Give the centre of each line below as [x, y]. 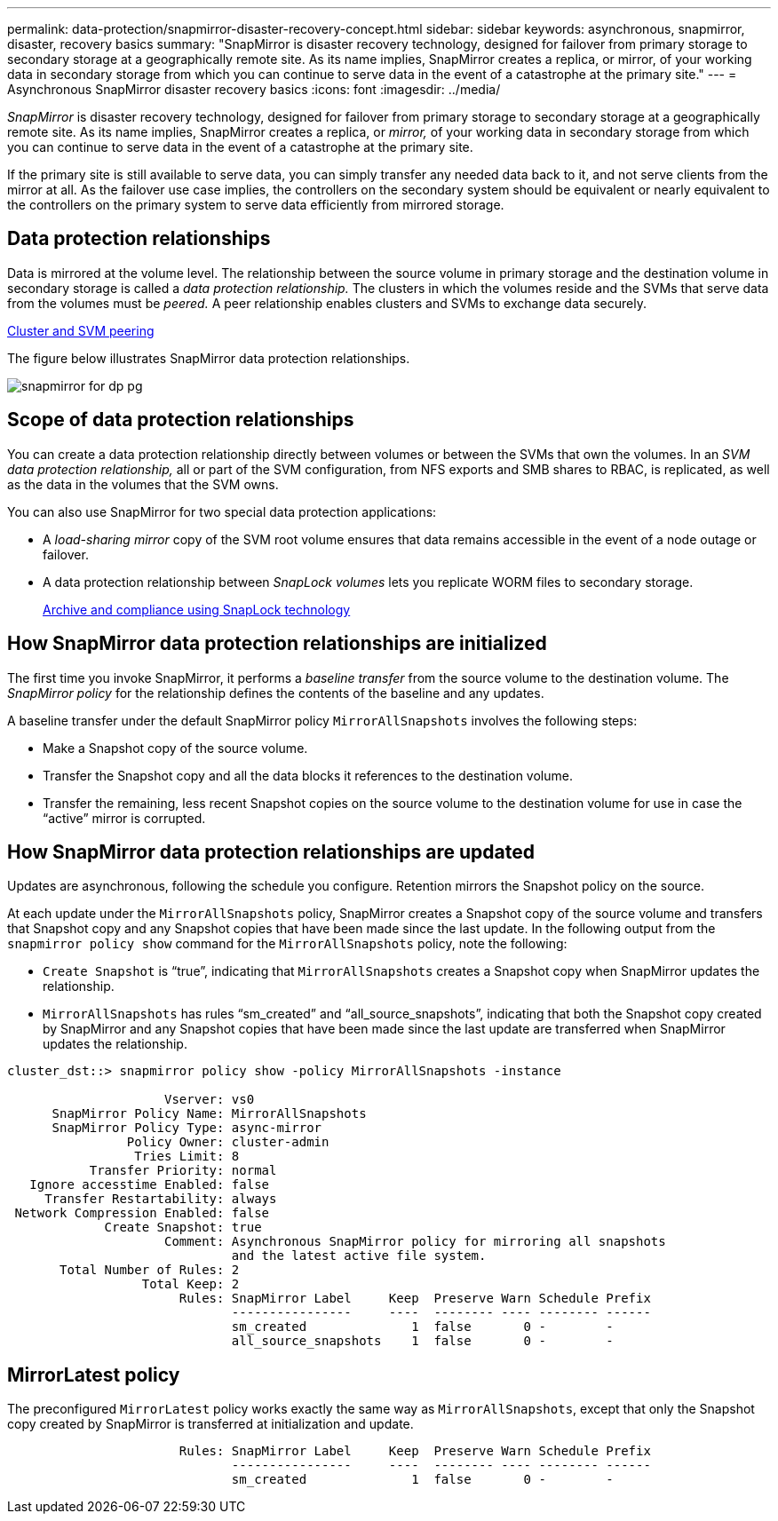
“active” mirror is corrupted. [124, 818]
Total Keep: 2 [191, 1284]
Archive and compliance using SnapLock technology [197, 609]
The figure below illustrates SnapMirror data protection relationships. [209, 358]
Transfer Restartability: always [161, 1199]
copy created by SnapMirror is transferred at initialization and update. [210, 1424]
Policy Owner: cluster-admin [228, 1142]
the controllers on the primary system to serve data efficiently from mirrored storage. [256, 205]
